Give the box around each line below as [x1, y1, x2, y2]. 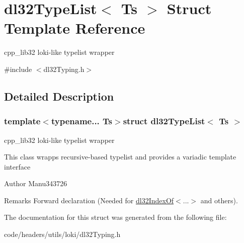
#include [4, 63, 32, 74]
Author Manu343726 [4, 178, 67, 189]
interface [4, 161, 31, 172]
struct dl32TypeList [123, 115, 205, 127]
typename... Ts [51, 115, 113, 127]
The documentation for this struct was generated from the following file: [4, 212, 227, 222]
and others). [200, 195, 238, 205]
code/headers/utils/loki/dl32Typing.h [4, 229, 121, 239]
